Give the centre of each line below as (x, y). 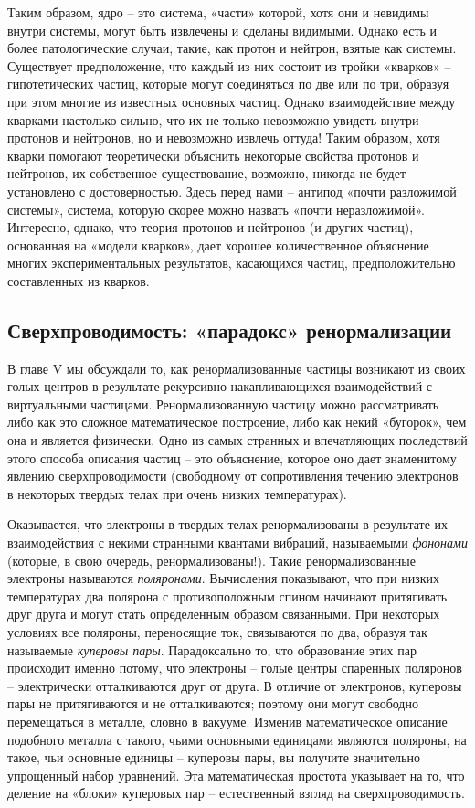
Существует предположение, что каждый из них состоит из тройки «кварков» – (229, 65)
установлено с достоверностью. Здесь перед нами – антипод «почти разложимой (232, 191)
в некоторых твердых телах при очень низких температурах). (177, 493)
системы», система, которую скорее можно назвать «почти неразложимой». (216, 209)
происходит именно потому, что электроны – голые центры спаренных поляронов (235, 668)
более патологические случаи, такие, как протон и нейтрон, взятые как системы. (232, 48)
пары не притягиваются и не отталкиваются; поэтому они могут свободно (213, 703)
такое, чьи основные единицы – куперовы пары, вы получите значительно (214, 757)
